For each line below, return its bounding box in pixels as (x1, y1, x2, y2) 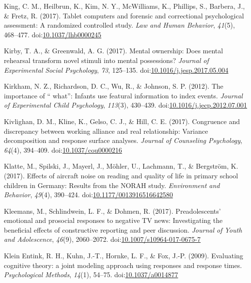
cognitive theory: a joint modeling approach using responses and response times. (4, 260, 242, 270)
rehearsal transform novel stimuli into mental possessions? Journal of (4, 55, 209, 65)
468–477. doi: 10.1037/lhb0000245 (4, 29, 102, 39)
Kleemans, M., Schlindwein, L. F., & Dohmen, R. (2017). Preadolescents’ (4, 205, 221, 216)
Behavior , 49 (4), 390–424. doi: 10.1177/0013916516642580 (4, 189, 173, 200)
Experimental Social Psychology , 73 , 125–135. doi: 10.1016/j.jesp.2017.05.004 (4, 64, 229, 75)
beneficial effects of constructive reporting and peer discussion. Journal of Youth (4, 224, 242, 235)
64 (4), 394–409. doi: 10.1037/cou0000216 (4, 144, 122, 155)
